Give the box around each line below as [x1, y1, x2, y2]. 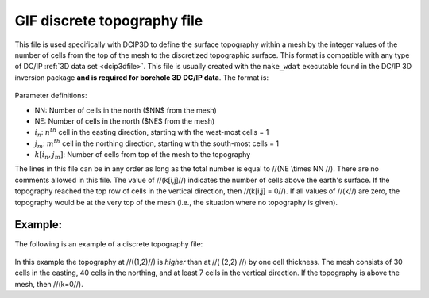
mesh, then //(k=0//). [14, 279, 83, 288]
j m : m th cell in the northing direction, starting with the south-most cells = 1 [34, 138, 280, 150]
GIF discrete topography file [14, 12, 203, 29]
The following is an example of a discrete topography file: [14, 239, 203, 249]
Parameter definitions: [14, 91, 87, 101]
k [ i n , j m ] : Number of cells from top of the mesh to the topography [34, 150, 251, 161]
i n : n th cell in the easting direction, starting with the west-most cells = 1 [34, 127, 269, 139]
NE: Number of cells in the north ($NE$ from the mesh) [34, 116, 215, 126]
